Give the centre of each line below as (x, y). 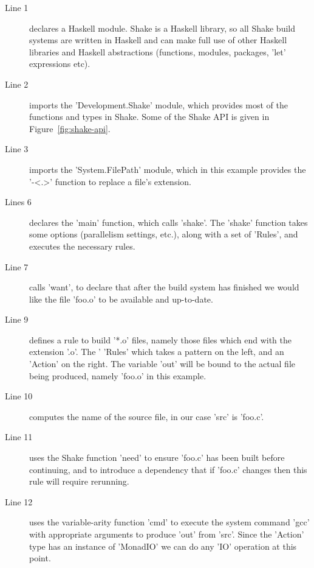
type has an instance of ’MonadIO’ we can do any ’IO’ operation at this (163, 546)
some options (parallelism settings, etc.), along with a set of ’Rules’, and (164, 234)
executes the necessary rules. (82, 246)
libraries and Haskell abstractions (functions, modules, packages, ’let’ (158, 51)
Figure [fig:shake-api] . (70, 128)
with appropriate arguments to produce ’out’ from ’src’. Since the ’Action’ (167, 534)
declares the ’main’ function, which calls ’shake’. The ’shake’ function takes (169, 222)
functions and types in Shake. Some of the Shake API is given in (149, 117)
